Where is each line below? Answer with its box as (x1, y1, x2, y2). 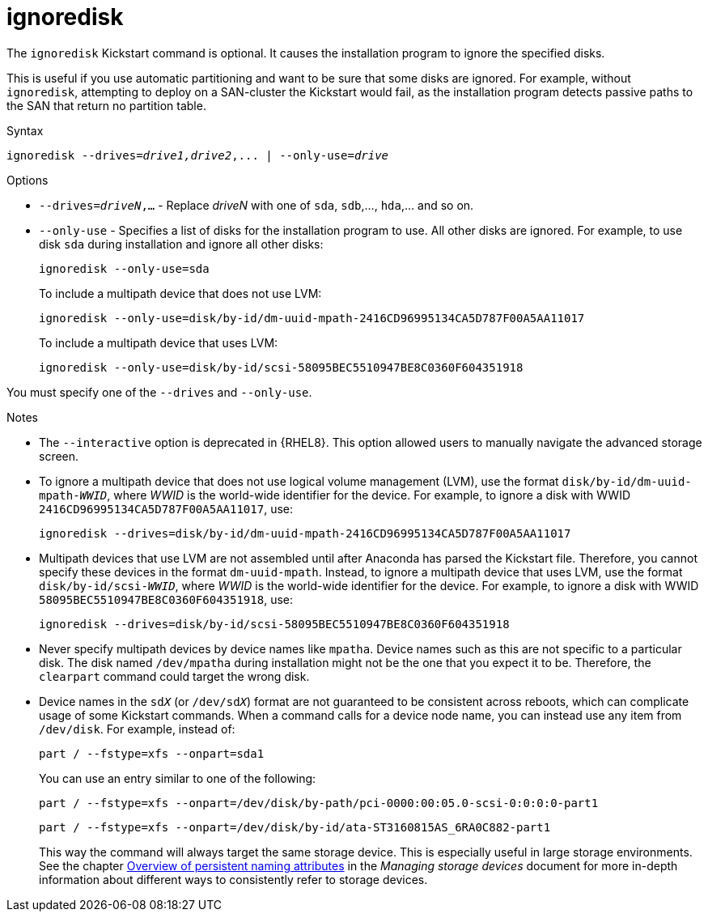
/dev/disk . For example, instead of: (39, 721, 235, 736)
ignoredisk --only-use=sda (39, 261, 210, 275)
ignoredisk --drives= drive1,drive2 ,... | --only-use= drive (6, 148, 389, 162)
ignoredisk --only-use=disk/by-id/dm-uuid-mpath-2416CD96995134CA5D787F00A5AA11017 (39, 311, 585, 325)
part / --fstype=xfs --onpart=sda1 (39, 746, 265, 760)
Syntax (6, 123, 44, 138)
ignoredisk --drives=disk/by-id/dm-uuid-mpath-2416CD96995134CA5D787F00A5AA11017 (39, 526, 571, 540)
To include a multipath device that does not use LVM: (39, 286, 322, 300)
